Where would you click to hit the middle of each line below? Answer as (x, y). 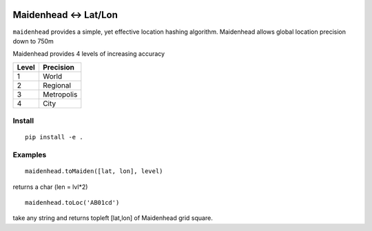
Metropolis (60, 94)
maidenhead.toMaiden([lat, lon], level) (94, 171)
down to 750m (33, 41)
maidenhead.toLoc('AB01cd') (72, 202)
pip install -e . (54, 137)
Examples (30, 155)
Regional (57, 85)
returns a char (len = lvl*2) (50, 187)
